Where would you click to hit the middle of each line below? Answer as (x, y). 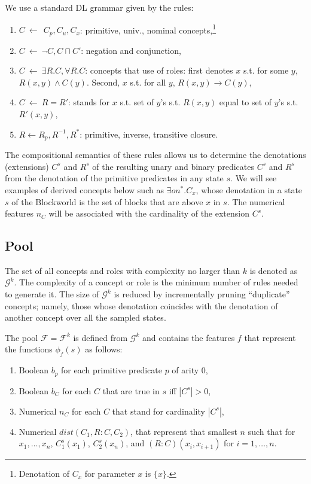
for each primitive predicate (112, 370)
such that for (272, 431)
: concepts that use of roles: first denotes (159, 70)
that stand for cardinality (158, 411)
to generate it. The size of (52, 294)
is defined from (100, 337)
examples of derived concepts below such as (84, 189)
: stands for (89, 102)
